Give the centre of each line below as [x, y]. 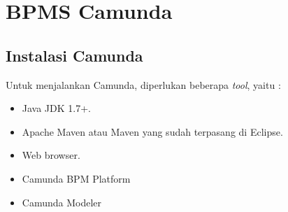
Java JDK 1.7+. [56, 108]
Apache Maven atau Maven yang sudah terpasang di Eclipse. [152, 131]
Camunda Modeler [62, 202]
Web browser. [51, 155]
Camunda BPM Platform [76, 178]
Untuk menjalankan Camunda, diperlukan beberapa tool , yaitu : [143, 84]
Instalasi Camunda [74, 55]
